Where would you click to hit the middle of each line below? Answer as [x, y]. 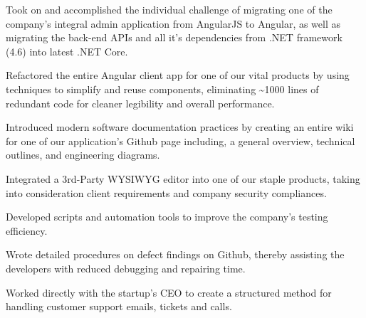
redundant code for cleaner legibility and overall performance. [140, 103]
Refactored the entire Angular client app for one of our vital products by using [178, 75]
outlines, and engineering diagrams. [83, 155]
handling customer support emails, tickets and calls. [119, 306]
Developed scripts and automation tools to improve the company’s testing [167, 217]
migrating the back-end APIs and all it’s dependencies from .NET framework [174, 37]
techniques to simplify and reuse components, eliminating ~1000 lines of [162, 89]
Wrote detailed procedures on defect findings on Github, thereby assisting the [175, 254]
